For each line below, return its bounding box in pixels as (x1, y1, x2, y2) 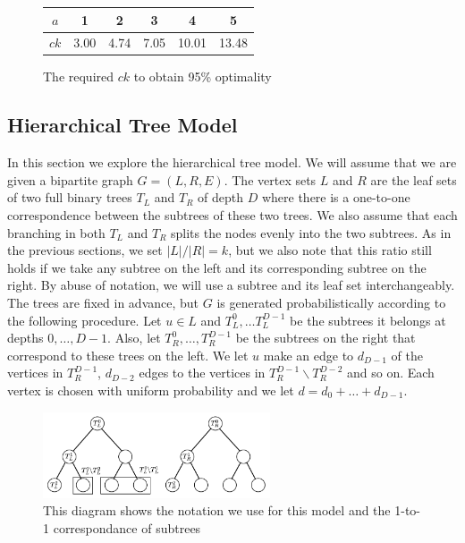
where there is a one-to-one (261, 188, 410, 207)
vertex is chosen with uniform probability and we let (7, 380, 294, 399)
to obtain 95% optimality (133, 67, 272, 86)
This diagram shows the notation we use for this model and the (43, 501, 391, 520)
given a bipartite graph (7, 170, 133, 189)
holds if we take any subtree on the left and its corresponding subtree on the (7, 258, 427, 276)
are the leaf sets (370, 170, 457, 189)
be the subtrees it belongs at (290, 310, 446, 329)
